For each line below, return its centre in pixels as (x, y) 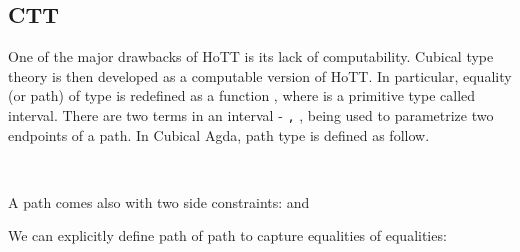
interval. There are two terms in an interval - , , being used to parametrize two (251, 114)
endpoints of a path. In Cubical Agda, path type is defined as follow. (219, 134)
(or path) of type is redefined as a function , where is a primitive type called (242, 95)
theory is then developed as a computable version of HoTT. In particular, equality (260, 75)
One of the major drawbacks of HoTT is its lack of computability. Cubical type (251, 56)
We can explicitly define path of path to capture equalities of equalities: (227, 235)
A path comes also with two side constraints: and (159, 201)
